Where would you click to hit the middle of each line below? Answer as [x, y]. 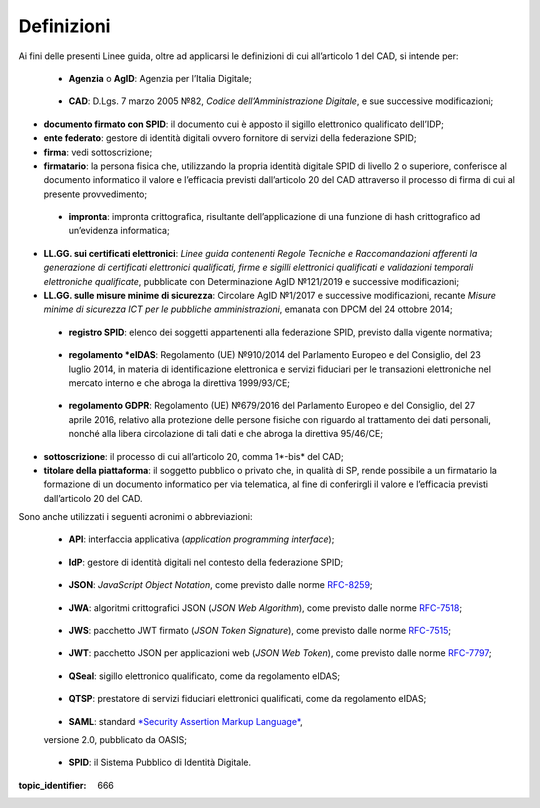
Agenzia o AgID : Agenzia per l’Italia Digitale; [160, 78]
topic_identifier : [52, 785]
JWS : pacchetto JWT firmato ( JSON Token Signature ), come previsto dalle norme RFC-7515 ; [260, 631]
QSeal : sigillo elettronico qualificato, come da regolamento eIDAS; [204, 676]
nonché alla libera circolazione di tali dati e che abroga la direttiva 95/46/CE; [226, 434]
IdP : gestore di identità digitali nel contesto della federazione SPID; [206, 562]
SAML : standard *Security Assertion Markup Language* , [186, 721]
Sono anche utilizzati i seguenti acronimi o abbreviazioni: [135, 517]
